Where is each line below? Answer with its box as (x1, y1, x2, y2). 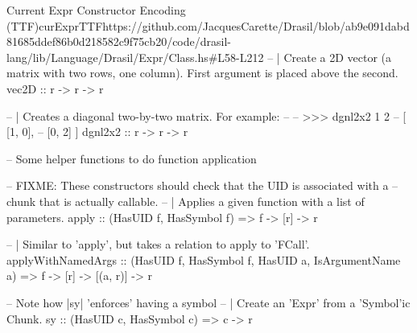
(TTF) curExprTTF (6, 17, 103, 34)
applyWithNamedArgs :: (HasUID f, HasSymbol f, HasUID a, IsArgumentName (6, 251, 401, 268)
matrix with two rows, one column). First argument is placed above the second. (6, 64, 398, 81)
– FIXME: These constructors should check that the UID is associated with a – (6, 177, 398, 194)
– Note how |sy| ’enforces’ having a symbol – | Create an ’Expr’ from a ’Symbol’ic (6, 294, 411, 310)
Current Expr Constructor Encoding (6, 2, 186, 18)
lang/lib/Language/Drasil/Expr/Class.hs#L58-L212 (6, 48, 264, 65)
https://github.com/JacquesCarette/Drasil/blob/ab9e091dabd (102, 17, 410, 34)
